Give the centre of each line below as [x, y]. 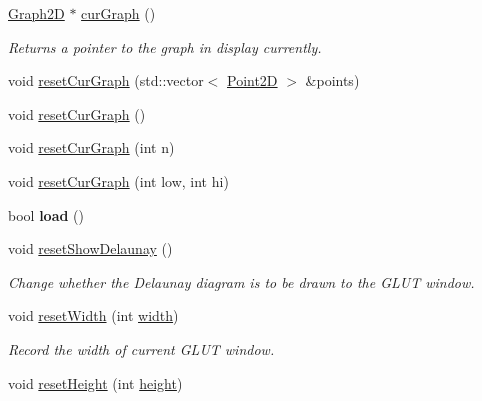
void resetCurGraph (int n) [91, 147]
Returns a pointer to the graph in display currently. [165, 46]
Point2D [252, 80]
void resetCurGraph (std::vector [106, 80]
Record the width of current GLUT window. [141, 348]
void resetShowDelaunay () [90, 248]
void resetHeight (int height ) [95, 382]
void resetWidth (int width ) [93, 315]
